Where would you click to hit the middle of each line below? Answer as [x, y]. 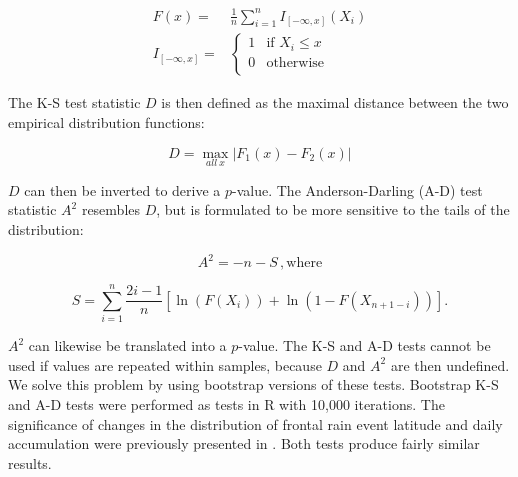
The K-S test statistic [74, 102]
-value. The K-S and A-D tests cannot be [364, 345]
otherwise [295, 62]
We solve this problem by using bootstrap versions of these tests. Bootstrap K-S [253, 384]
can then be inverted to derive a [122, 189]
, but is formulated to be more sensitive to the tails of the [333, 209]
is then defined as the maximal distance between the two [335, 102]
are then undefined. [450, 364]
